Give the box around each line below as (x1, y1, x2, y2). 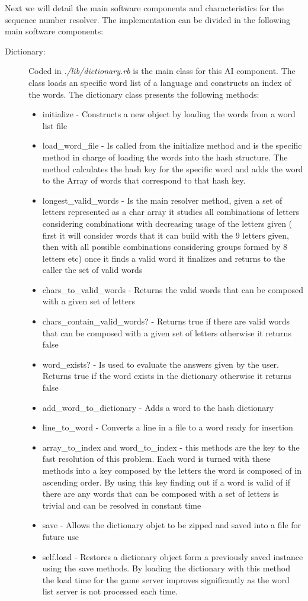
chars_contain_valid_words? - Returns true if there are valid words (42, 315, 290, 327)
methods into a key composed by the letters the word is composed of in (42, 464, 301, 476)
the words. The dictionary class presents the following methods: (28, 88, 259, 100)
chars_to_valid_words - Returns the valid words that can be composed (42, 283, 303, 295)
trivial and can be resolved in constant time (42, 499, 201, 511)
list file (42, 119, 68, 131)
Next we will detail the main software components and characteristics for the (5, 2, 284, 14)
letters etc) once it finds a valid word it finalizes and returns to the (42, 252, 285, 264)
